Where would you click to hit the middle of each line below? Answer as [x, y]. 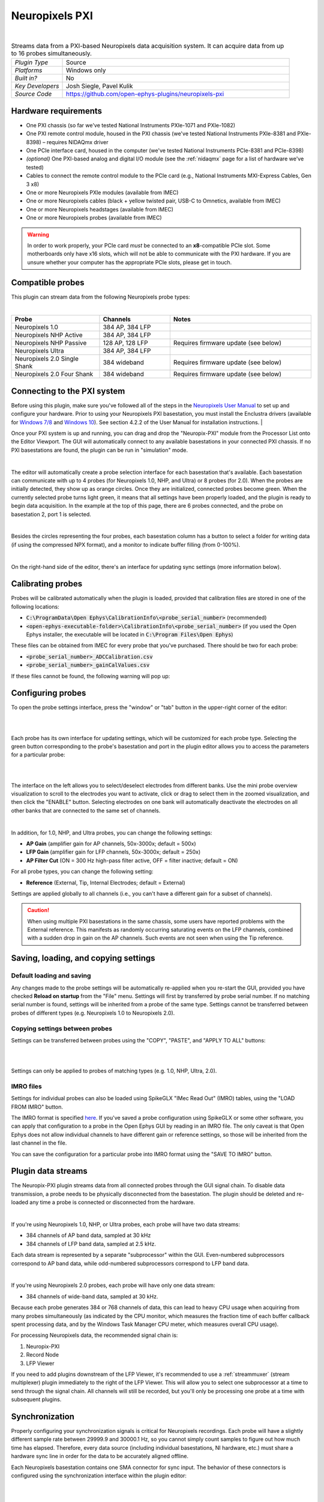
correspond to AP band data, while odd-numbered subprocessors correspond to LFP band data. [130, 1263]
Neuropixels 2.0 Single [47, 359]
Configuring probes [49, 693]
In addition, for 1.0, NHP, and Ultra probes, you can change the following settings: [112, 833]
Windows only [86, 70]
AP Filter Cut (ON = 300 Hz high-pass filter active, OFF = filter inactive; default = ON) [132, 860]
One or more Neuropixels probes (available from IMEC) [94, 218]
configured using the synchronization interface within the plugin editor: [99, 1476]
